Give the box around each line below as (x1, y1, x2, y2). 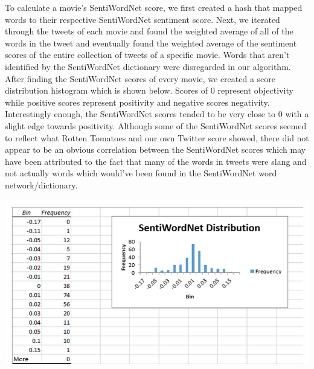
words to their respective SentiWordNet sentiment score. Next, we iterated (5, 13, 280, 25)
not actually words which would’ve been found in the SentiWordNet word (5, 167, 277, 179)
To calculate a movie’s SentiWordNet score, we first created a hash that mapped (5, 1, 303, 13)
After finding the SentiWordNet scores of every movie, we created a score (5, 72, 276, 85)
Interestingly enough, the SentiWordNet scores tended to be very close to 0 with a (5, 107, 309, 120)
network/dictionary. (5, 178, 78, 191)
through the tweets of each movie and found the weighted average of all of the (5, 25, 293, 37)
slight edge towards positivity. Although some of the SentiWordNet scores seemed (5, 119, 307, 132)
